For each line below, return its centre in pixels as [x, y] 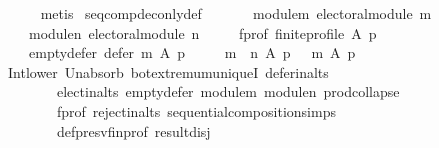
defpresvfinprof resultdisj [133, 130]
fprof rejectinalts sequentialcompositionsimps [196, 110]
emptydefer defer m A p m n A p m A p [192, 52]
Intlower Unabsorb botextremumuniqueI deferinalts [168, 71]
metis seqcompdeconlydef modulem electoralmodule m [236, 13]
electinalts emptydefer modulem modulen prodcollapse [228, 91]
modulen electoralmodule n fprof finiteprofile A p [202, 32]
